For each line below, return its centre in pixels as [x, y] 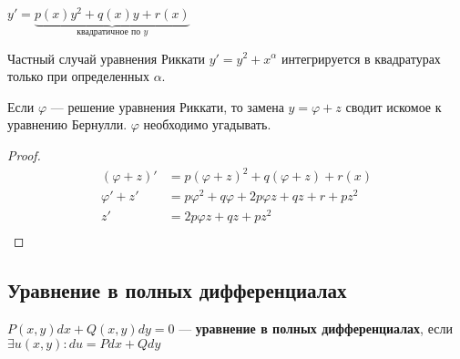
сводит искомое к [394, 106]
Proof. [24, 154]
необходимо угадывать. [207, 124]
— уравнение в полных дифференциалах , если [316, 328]
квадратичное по [109, 31]
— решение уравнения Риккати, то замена [167, 106]
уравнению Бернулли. [67, 124]
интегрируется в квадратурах [361, 58]
